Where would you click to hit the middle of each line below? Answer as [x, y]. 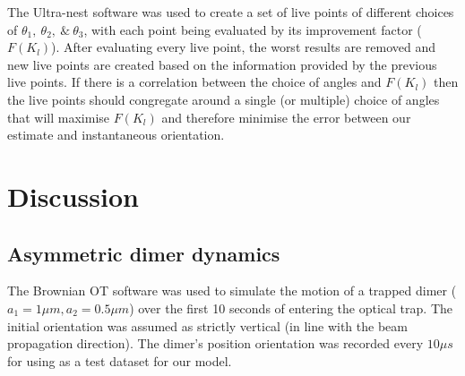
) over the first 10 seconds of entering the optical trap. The [291, 308]
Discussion [73, 196]
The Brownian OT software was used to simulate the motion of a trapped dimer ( [232, 291]
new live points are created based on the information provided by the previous [222, 64]
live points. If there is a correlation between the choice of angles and [194, 82]
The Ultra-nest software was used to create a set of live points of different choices [231, 12]
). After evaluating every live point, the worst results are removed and [244, 47]
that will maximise [59, 117]
